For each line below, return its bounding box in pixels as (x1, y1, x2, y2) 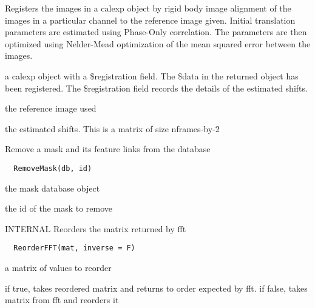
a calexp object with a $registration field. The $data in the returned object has (5, 69, 299, 82)
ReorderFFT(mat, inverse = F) (13, 244, 135, 253)
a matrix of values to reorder (5, 261, 112, 274)
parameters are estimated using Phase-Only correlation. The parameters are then (5, 25, 307, 38)
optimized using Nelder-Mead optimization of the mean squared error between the (5, 37, 311, 50)
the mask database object (5, 181, 100, 194)
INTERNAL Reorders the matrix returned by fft (5, 222, 186, 235)
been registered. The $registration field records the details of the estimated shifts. (5, 81, 308, 94)
